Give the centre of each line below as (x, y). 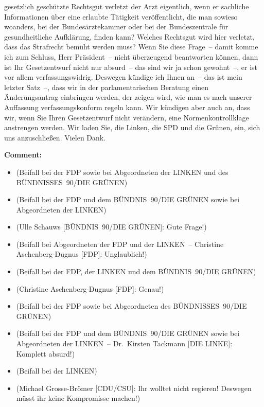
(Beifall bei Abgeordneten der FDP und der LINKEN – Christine (120, 244)
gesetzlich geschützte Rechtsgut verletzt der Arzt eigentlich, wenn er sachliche (127, 6)
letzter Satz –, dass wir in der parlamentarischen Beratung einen (106, 87)
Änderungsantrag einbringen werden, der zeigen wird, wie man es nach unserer (128, 97)
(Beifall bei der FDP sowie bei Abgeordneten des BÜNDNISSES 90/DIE (131, 306)
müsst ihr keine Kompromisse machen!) (78, 398)
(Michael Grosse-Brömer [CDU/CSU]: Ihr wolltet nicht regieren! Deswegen (134, 388)
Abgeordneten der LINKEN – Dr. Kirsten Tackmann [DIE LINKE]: (124, 343)
